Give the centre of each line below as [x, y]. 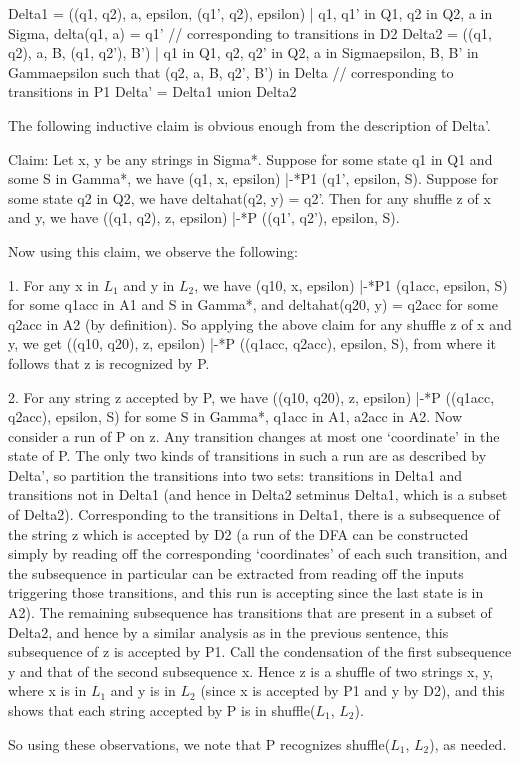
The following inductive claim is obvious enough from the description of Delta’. [249, 124]
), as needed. [468, 743]
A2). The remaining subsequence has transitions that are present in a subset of [250, 612]
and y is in [143, 690]
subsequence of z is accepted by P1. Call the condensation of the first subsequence [260, 651]
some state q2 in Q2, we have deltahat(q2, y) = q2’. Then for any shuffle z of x [249, 197]
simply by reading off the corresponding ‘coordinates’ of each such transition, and [258, 553]
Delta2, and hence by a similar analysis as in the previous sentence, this [228, 631]
